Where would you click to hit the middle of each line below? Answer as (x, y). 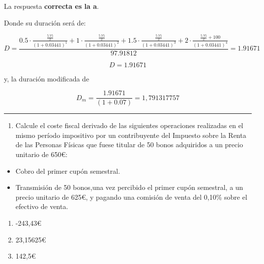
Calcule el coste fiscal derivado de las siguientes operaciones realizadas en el (129, 125)
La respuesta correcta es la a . (51, 6)
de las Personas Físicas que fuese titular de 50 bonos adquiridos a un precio (129, 145)
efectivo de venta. (42, 206)
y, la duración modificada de (47, 78)
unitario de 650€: (42, 154)
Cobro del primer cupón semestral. (68, 171)
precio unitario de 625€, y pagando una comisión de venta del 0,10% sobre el (131, 197)
